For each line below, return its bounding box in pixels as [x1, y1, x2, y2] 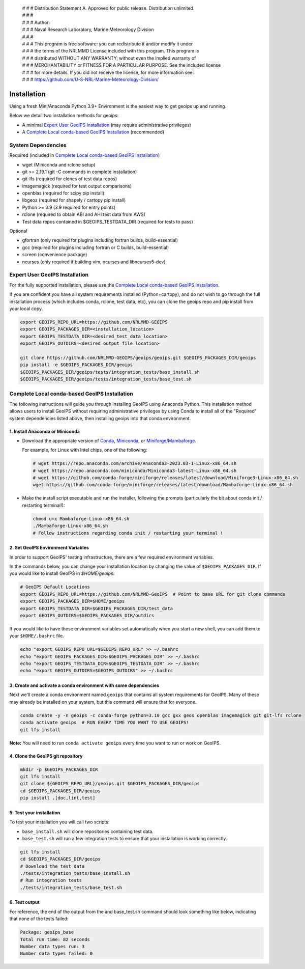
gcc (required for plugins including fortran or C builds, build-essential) [22, 244, 169, 251]
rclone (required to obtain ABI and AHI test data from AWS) [22, 211, 146, 217]
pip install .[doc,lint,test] [20, 795, 96, 801]
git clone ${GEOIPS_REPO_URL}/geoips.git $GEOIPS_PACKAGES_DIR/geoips [20, 781, 200, 787]
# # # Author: [22, 19, 50, 25]
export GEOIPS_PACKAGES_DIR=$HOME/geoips [20, 598, 125, 604]
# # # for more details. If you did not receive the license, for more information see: [22, 69, 194, 75]
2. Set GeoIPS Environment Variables [9, 545, 89, 551]
